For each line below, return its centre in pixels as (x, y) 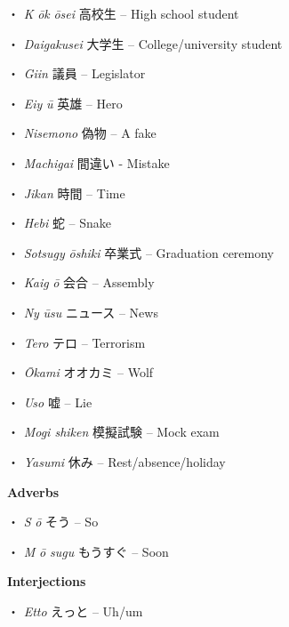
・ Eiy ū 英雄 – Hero (65, 103)
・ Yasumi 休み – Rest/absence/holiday (116, 461)
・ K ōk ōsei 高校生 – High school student (123, 13)
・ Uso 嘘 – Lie (50, 402)
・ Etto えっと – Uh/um (75, 611)
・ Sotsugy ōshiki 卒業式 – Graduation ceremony (140, 252)
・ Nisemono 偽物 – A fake (82, 133)
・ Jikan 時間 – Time (66, 193)
